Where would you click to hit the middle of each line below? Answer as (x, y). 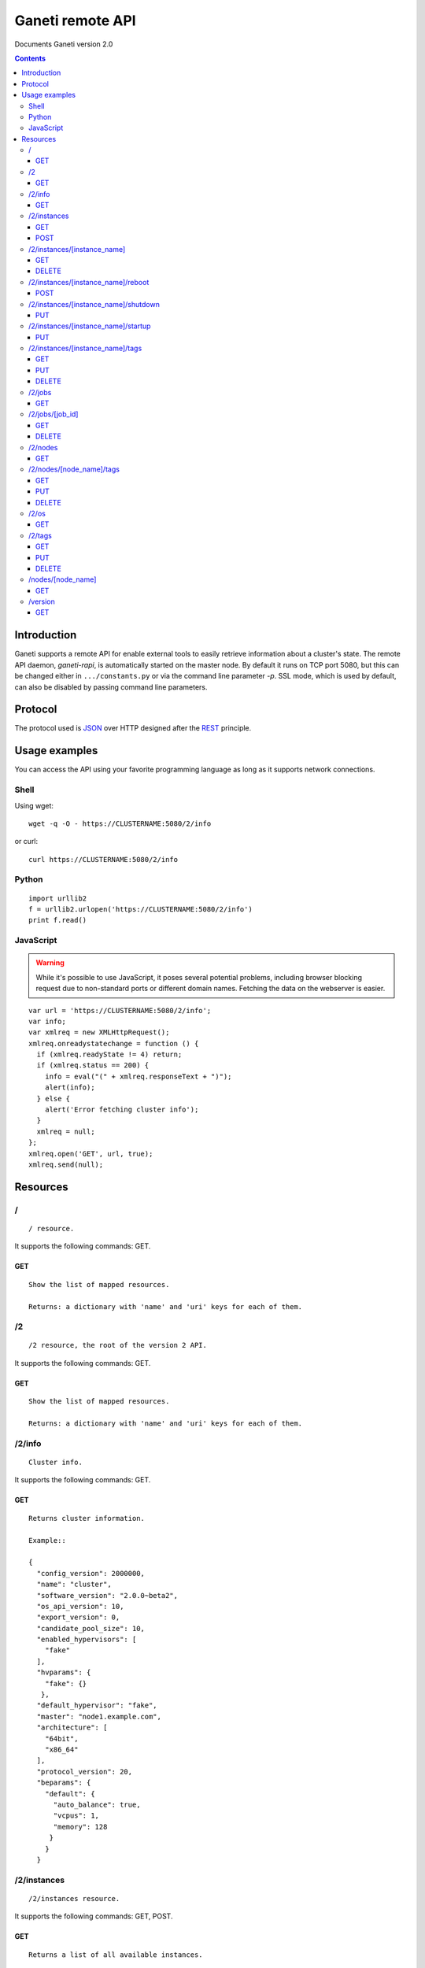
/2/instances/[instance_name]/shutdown (94, 304)
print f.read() (58, 920)
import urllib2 (58, 898)
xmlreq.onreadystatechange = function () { (114, 1043)
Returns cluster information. (87, 1518)
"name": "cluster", (74, 1585)
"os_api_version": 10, (80, 1606)
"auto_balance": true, (97, 1804)
